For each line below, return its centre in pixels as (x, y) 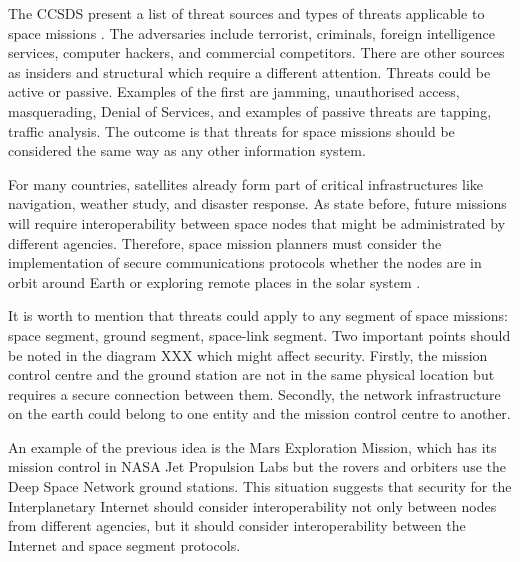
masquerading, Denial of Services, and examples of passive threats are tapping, (250, 110)
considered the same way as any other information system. (187, 150)
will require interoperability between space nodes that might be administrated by (257, 222)
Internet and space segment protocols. (124, 544)
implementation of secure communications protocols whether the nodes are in (245, 262)
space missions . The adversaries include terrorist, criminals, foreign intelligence (251, 32)
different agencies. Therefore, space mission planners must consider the (225, 242)
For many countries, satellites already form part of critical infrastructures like (246, 183)
